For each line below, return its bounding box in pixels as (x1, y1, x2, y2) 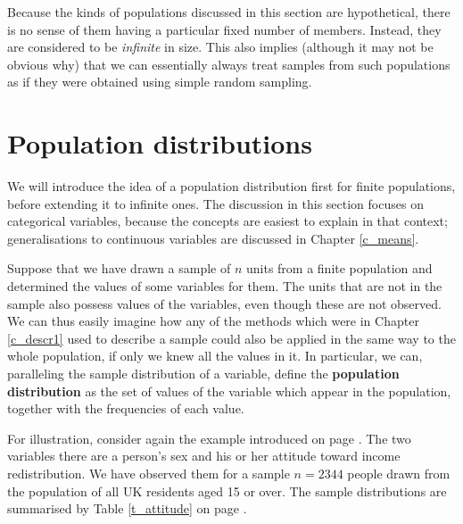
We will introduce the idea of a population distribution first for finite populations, (7, 177, 456, 195)
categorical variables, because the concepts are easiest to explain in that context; (7, 212, 448, 230)
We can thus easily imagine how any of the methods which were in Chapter (7, 312, 419, 330)
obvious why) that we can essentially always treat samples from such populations (7, 54, 451, 73)
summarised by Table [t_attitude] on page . (7, 499, 247, 518)
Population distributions (7, 125, 312, 162)
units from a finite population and (245, 259, 433, 278)
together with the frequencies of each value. (7, 399, 244, 418)
